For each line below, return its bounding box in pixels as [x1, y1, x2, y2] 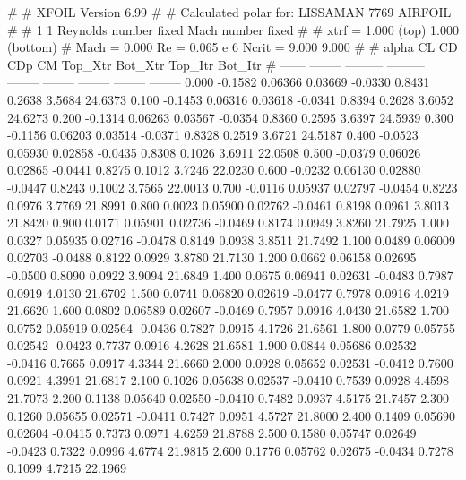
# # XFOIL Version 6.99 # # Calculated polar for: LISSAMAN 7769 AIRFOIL [7, 3, 452, 21]
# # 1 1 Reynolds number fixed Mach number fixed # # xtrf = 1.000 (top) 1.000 [7, 20, 459, 39]
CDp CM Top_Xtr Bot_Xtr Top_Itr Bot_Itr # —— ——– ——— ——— [7, 55, 425, 73]
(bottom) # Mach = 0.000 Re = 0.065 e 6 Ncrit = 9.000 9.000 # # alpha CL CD [7, 38, 458, 56]
